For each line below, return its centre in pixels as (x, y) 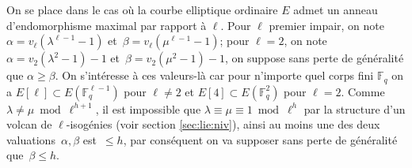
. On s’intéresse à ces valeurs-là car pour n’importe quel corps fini (214, 75)
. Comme (363, 91)
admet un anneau (336, 9)
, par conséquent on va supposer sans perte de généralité (260, 139)
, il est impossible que (148, 108)
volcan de (29, 124)
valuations (31, 139)
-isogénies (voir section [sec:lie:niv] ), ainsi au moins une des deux (223, 124)
